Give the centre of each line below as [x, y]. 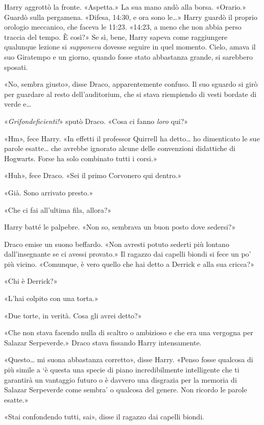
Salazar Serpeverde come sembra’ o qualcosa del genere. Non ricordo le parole [126, 390]
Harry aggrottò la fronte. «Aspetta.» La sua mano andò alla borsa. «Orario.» [125, 7]
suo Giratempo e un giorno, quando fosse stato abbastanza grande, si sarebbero [128, 56]
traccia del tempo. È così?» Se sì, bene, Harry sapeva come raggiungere [116, 36]
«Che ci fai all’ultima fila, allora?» [58, 209]
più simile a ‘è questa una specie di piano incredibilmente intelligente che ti [122, 370]
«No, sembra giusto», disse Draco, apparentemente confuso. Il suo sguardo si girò [131, 84]
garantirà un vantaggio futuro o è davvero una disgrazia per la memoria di [121, 379]
